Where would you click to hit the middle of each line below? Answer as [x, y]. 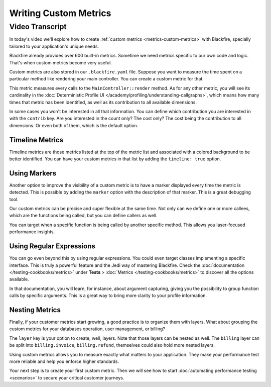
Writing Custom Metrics [60, 13]
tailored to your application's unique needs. [54, 46]
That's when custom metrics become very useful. [61, 62]
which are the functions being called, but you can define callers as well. [83, 216]
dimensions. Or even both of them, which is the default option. [74, 125]
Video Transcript [38, 27]
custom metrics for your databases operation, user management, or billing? [87, 329]
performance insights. [32, 232]
